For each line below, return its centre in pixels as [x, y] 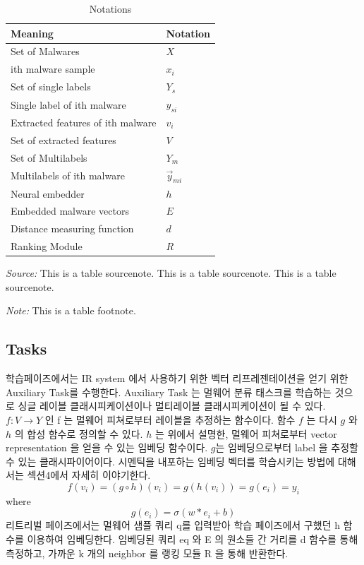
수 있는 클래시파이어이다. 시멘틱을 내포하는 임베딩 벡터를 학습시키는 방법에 [170, 461]
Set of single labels [51, 87]
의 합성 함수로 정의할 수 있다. [79, 433]
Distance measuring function [72, 228]
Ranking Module [47, 246]
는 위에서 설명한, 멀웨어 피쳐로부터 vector [246, 433]
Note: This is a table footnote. [71, 310]
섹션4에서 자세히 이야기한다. [89, 475]
